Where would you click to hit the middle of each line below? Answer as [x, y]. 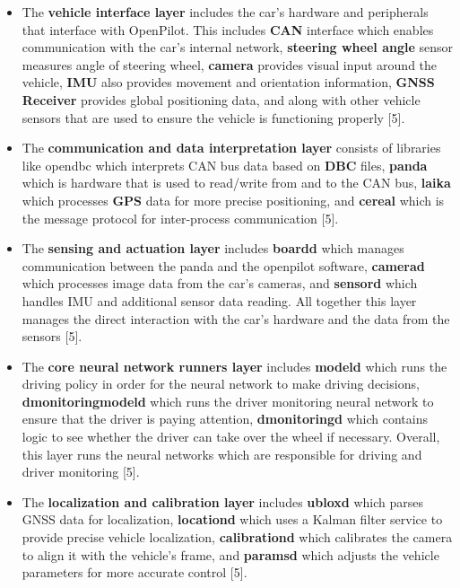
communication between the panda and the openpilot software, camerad [223, 265]
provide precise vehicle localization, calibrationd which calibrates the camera [237, 537]
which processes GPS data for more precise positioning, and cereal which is [233, 200]
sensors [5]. [52, 336]
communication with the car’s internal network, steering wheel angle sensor [238, 47]
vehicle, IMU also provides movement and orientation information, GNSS [228, 82]
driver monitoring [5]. [81, 472]
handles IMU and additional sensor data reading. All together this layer [219, 300]
